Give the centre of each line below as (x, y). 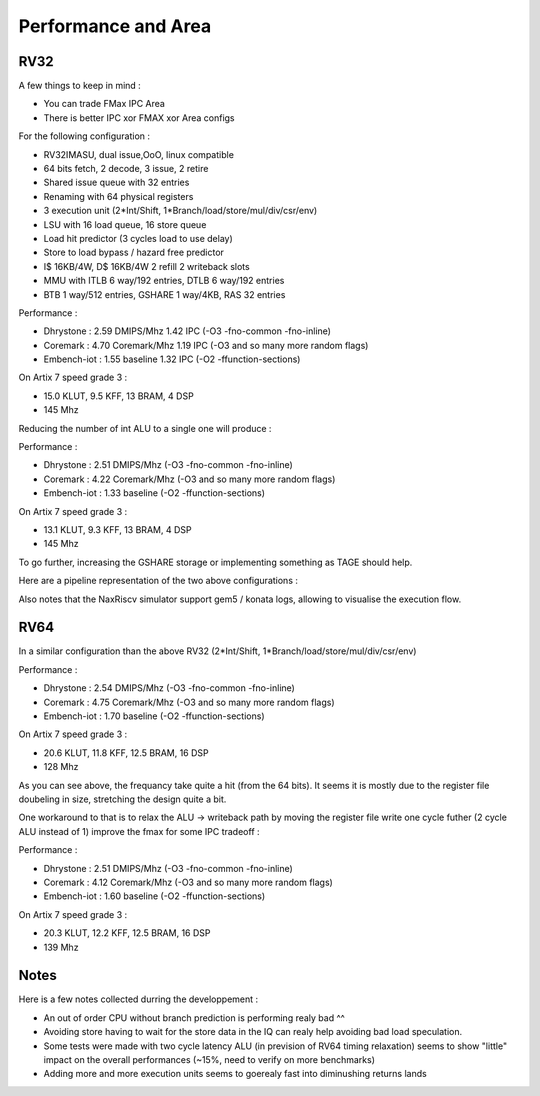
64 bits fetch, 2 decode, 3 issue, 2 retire (126, 169)
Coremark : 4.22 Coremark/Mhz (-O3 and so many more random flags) (189, 479)
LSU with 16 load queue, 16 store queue (125, 224)
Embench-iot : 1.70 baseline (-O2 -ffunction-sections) (154, 716)
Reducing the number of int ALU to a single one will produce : (145, 428)
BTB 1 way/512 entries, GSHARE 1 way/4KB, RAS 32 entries (164, 294)
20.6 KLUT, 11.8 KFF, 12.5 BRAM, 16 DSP (126, 752)
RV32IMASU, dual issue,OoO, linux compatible (139, 154)
